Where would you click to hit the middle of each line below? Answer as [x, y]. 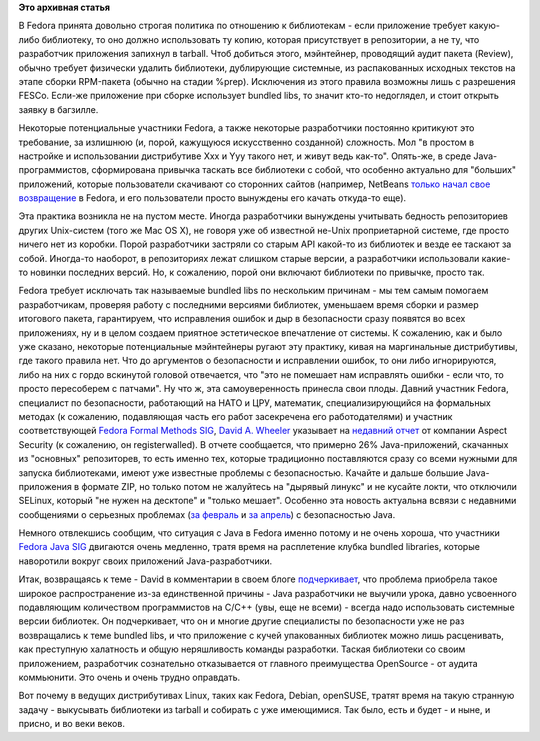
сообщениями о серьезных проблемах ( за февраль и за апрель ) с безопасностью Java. [207, 514]
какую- [484, 26]
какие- [496, 258]
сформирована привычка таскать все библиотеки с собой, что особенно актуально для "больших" [304, 170]
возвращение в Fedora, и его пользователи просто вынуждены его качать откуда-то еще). [212, 198]
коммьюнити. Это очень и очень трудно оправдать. [129, 677]
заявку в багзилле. [58, 109]
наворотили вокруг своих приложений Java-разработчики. [145, 561]
